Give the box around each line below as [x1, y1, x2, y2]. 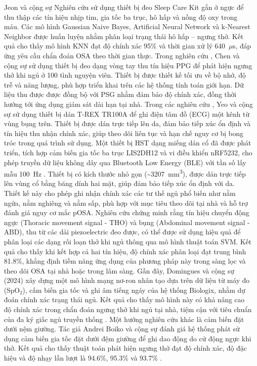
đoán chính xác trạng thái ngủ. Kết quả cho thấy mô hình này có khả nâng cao [4, 294, 245, 305]
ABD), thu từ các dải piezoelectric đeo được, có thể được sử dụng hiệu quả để [4, 227, 241, 237]
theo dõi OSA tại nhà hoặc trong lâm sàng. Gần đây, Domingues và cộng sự [4, 265, 234, 275]
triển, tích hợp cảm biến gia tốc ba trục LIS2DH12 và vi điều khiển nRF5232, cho [4, 147, 253, 157]
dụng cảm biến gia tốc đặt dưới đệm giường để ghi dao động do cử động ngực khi [4, 333, 252, 343]
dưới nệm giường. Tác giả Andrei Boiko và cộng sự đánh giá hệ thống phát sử [4, 323, 240, 334]
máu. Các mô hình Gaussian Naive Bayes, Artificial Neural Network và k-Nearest [4, 21, 251, 32]
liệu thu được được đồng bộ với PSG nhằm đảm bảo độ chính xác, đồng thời [4, 89, 237, 99]
